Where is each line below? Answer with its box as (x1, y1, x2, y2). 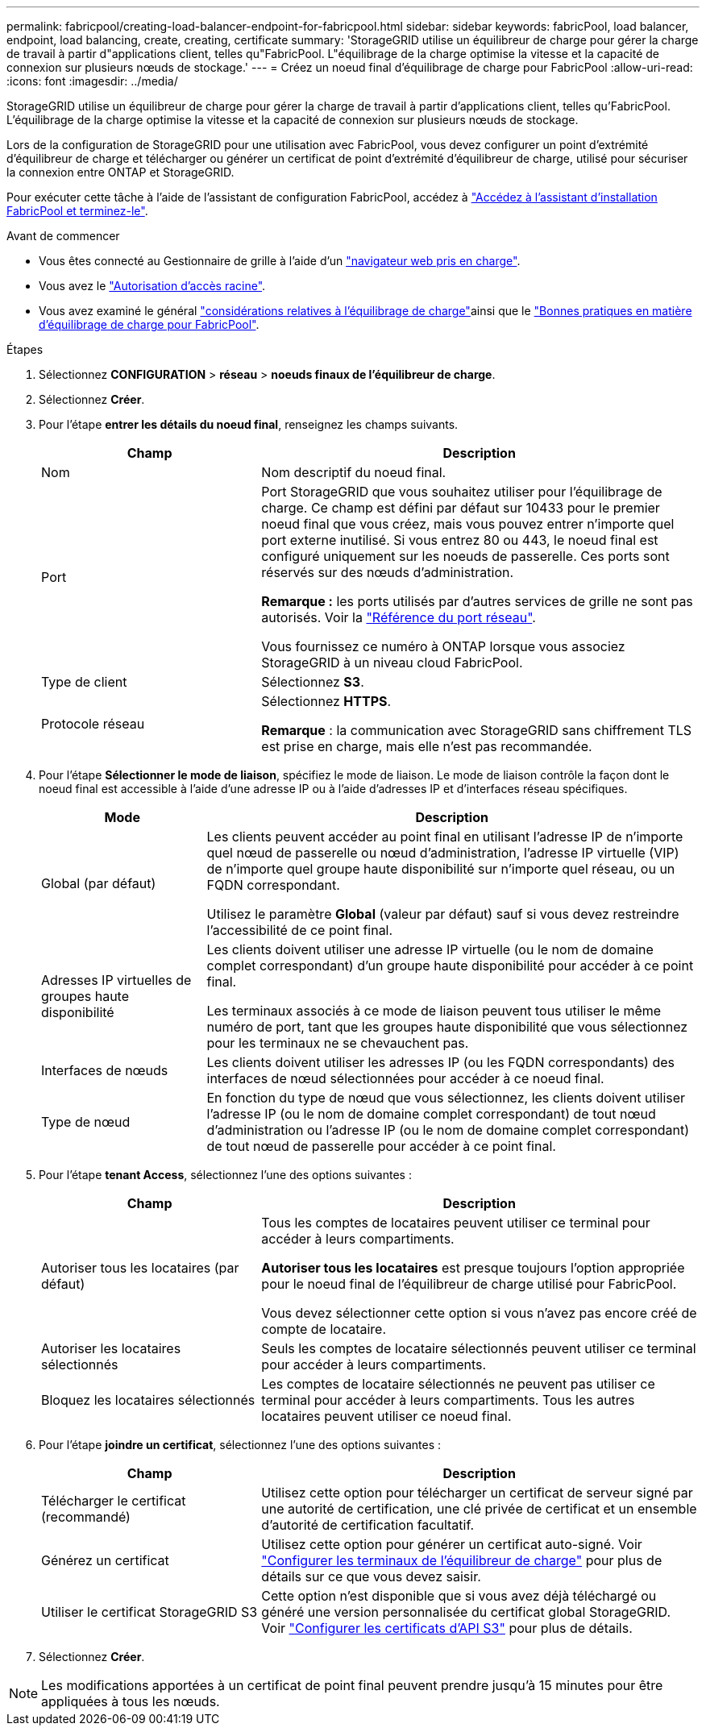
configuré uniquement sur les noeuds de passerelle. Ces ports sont (261, 548, 670, 564)
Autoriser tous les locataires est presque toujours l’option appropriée (261, 1260, 685, 1276)
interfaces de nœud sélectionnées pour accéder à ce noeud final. (206, 1070, 604, 1086)
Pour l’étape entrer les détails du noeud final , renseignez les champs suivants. (39, 417, 459, 431)
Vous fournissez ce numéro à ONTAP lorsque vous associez (261, 638, 625, 654)
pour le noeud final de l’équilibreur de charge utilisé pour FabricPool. (261, 1276, 677, 1292)
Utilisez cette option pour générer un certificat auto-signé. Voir (261, 1536, 642, 1552)
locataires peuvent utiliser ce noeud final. (261, 1408, 512, 1424)
